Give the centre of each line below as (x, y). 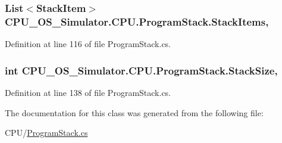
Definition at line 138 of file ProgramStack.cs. (88, 92)
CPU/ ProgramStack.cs (46, 133)
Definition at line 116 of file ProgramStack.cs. (88, 44)
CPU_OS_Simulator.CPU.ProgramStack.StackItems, (137, 21)
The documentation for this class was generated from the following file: (134, 112)
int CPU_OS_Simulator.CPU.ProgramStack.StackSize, (141, 70)
